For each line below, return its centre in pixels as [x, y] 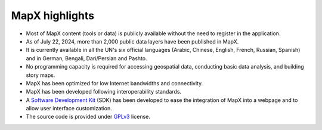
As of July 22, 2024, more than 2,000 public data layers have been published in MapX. [132, 41]
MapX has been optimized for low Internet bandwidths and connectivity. [114, 83]
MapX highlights [53, 16]
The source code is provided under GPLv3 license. [88, 117]
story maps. [41, 75]
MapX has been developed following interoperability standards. [104, 92]
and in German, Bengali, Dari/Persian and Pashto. [86, 58]
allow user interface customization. [69, 109]
